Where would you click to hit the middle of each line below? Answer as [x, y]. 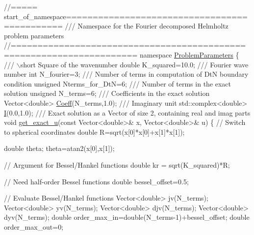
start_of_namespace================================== [126, 16]
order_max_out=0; [34, 226]
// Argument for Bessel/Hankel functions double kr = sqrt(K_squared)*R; [117, 164]
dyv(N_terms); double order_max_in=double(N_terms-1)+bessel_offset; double [127, 217]
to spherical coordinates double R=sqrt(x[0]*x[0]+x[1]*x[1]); [94, 132]
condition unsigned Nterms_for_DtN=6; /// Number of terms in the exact [118, 83]
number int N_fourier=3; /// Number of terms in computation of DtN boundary [126, 74]
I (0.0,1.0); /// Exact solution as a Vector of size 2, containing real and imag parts [127, 112]
